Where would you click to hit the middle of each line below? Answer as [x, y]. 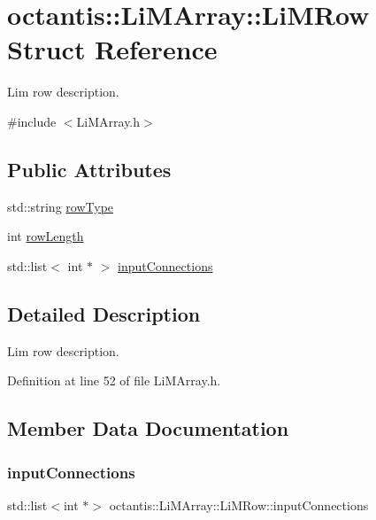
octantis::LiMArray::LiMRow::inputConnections [239, 504]
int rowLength [46, 236]
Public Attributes [89, 169]
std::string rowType [61, 206]
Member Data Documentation [148, 428]
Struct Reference [112, 49]
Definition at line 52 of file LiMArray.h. [114, 380]
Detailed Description [104, 313]
